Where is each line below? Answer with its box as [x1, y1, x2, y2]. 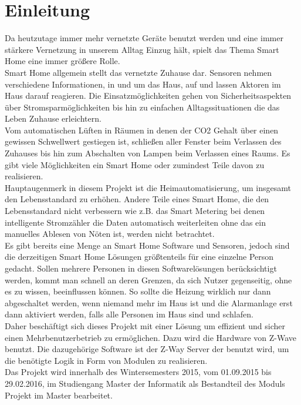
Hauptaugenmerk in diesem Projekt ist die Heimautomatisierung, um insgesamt [5, 181, 291, 193]
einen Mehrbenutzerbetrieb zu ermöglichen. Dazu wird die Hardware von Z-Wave [5, 331, 297, 343]
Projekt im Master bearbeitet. [5, 389, 113, 401]
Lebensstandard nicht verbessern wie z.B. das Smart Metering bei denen [5, 205, 265, 217]
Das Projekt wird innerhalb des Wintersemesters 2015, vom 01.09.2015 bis [5, 366, 272, 378]
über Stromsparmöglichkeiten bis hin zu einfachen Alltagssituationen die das [5, 101, 280, 113]
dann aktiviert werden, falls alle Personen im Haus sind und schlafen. [5, 308, 253, 320]
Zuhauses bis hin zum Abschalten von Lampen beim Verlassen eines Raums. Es [5, 147, 290, 159]
